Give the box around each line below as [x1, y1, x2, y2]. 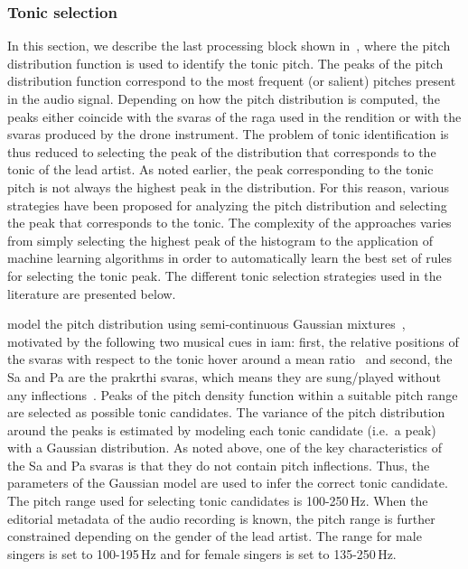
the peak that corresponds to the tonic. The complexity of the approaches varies [7, 213, 452, 232]
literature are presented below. [7, 284, 176, 303]
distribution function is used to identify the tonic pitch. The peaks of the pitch [7, 53, 444, 72]
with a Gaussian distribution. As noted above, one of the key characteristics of [7, 438, 442, 457]
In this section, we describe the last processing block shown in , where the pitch [7, 36, 451, 55]
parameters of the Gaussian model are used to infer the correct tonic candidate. [7, 473, 448, 492]
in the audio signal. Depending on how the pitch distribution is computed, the [7, 89, 440, 107]
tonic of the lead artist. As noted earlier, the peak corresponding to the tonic [7, 160, 434, 179]
